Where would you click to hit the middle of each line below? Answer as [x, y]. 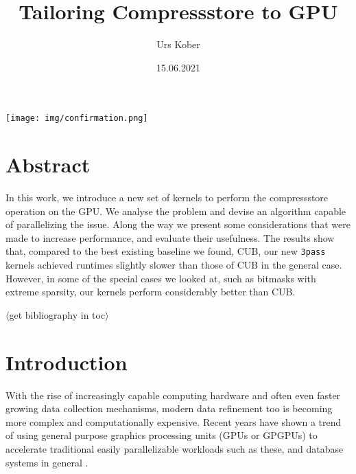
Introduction [67, 362]
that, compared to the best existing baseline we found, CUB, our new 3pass [166, 251]
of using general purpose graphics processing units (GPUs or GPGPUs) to [162, 435]
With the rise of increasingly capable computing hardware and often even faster [173, 395]
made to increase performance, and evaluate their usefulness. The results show [170, 237]
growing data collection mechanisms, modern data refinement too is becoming [169, 408]
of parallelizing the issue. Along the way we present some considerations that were [178, 224]
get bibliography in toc [57, 314]
